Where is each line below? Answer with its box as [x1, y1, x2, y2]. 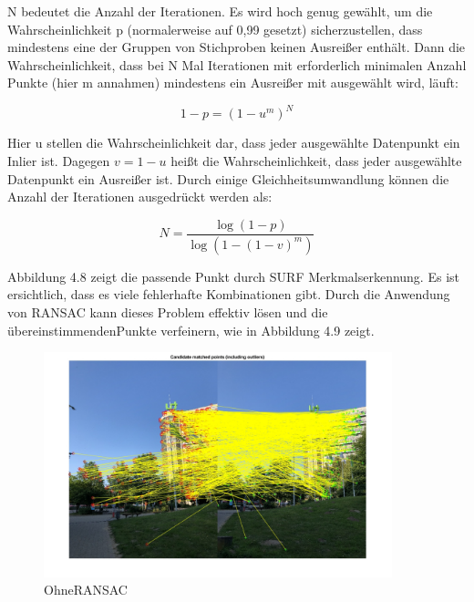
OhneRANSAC [44, 580, 128, 599]
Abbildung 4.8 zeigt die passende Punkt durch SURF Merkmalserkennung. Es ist [7, 266, 459, 285]
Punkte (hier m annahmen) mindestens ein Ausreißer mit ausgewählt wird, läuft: [7, 73, 459, 92]
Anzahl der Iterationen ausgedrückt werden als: [7, 187, 273, 206]
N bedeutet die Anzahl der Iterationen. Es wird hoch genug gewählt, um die [7, 2, 433, 20]
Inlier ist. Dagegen [7, 151, 110, 171]
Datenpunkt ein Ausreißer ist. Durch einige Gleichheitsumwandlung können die [7, 169, 449, 188]
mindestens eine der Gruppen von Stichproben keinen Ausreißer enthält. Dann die [7, 37, 466, 57]
